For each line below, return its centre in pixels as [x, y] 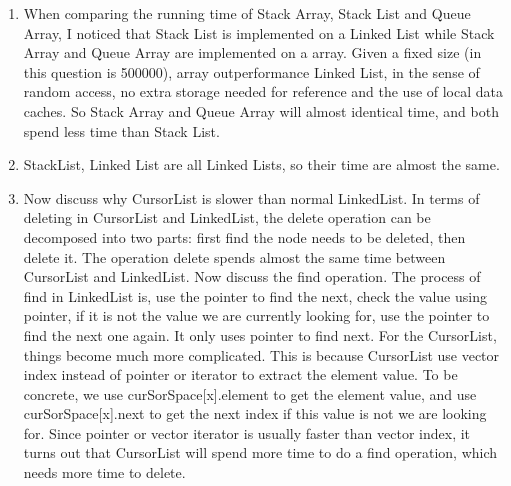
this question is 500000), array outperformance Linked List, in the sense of [251, 71]
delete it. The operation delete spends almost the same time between [234, 256]
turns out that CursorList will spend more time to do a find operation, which [260, 452]
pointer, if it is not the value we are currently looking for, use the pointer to [256, 315]
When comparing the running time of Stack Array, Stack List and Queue [247, 13]
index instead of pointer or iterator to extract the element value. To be [240, 374]
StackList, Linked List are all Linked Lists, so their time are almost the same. [261, 164]
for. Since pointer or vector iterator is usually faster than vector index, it [247, 432]
